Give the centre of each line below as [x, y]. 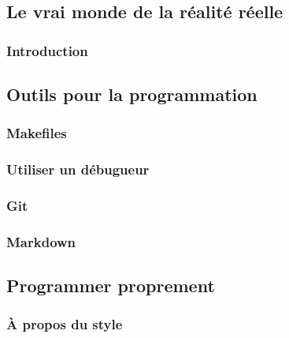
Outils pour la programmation [132, 94]
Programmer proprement [111, 285]
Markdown [41, 241]
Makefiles [37, 133]
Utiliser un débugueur [78, 169]
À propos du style [65, 324]
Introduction [47, 50]
